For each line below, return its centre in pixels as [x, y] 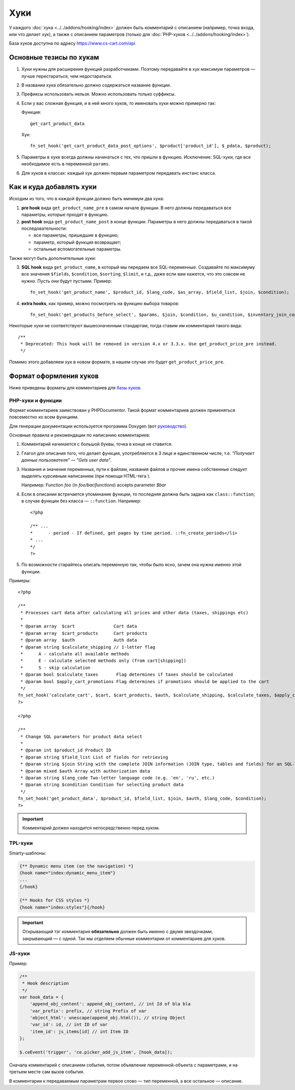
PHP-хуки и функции [35, 400]
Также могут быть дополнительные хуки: [53, 258]
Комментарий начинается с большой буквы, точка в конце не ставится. [97, 444]
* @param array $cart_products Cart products [84, 633]
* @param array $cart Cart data [79, 626]
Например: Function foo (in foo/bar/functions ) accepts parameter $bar [94, 485]
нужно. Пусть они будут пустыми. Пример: [67, 281]
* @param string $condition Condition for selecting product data [102, 785]
